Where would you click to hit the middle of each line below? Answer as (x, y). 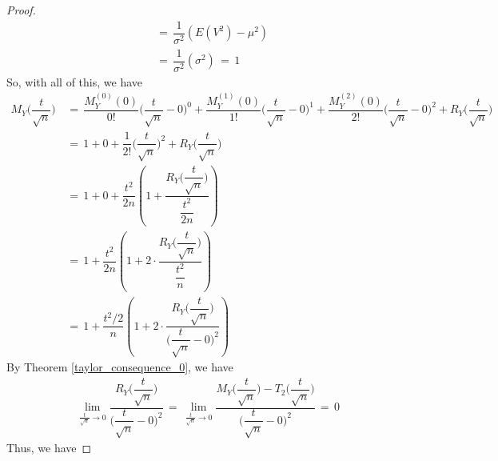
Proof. (21, 10)
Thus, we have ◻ (49, 448)
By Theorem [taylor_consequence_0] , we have (120, 367)
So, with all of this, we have (75, 81)
